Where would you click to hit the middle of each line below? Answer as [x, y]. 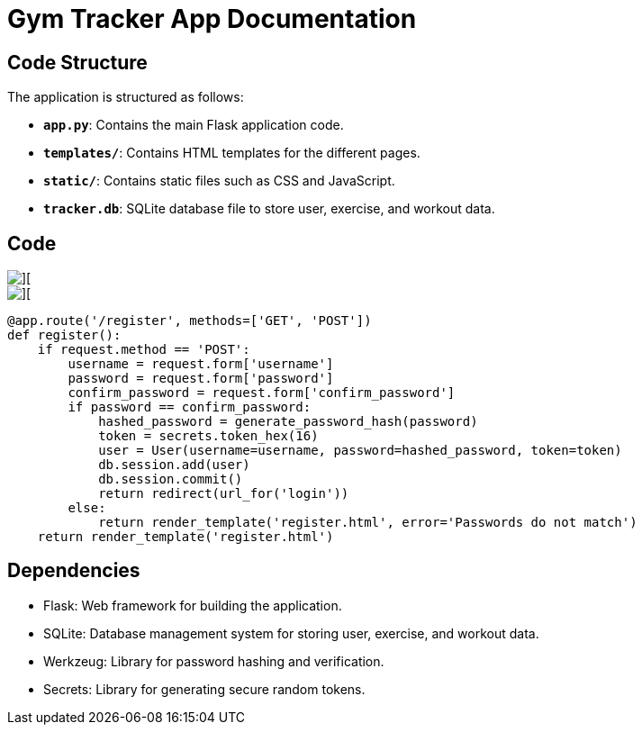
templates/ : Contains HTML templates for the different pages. [232, 153]
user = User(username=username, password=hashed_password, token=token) [360, 451]
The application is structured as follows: [126, 97]
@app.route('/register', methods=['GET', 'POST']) [190, 321]
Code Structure [77, 62]
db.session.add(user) [174, 465]
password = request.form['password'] [201, 379]
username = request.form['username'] [201, 364]
